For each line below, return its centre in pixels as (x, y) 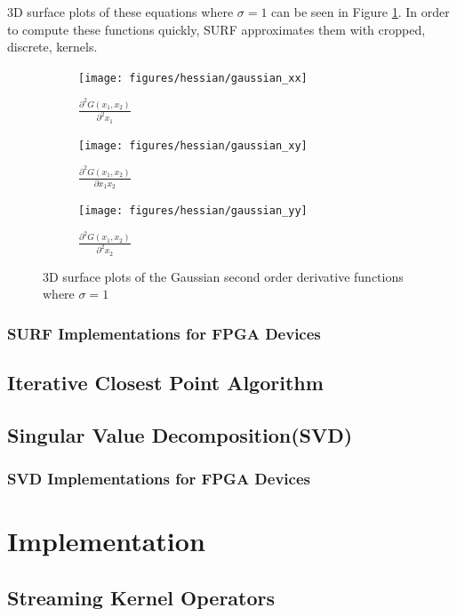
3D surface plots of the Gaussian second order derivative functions (223, 276)
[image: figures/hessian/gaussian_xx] (193, 78)
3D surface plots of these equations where (120, 12)
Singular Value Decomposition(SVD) (180, 435)
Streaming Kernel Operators (141, 598)
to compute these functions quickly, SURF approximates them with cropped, (216, 29)
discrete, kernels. (52, 47)
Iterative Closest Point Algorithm (165, 383)
